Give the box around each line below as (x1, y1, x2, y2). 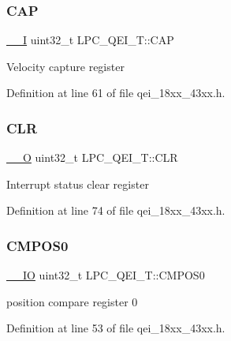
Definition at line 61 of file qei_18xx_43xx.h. (6, 84, 225, 101)
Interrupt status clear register (6, 175, 149, 192)
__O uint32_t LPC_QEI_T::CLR (6, 149, 178, 166)
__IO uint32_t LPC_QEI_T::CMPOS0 (6, 267, 205, 283)
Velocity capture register (6, 58, 125, 74)
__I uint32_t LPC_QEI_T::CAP (6, 32, 174, 48)
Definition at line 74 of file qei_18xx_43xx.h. (6, 202, 225, 219)
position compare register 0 (6, 293, 138, 309)
